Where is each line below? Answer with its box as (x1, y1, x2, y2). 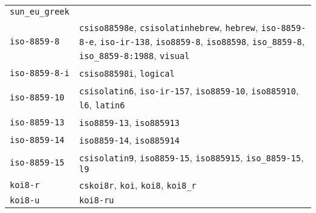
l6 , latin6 (79, 97, 125, 111)
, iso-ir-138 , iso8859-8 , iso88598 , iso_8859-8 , (94, 34, 305, 48)
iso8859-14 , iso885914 (79, 133, 180, 147)
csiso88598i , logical (79, 66, 175, 80)
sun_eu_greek (10, 7, 70, 16)
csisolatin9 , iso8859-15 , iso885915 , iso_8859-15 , (79, 150, 304, 164)
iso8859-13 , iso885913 (79, 115, 180, 129)
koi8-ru (79, 195, 114, 205)
